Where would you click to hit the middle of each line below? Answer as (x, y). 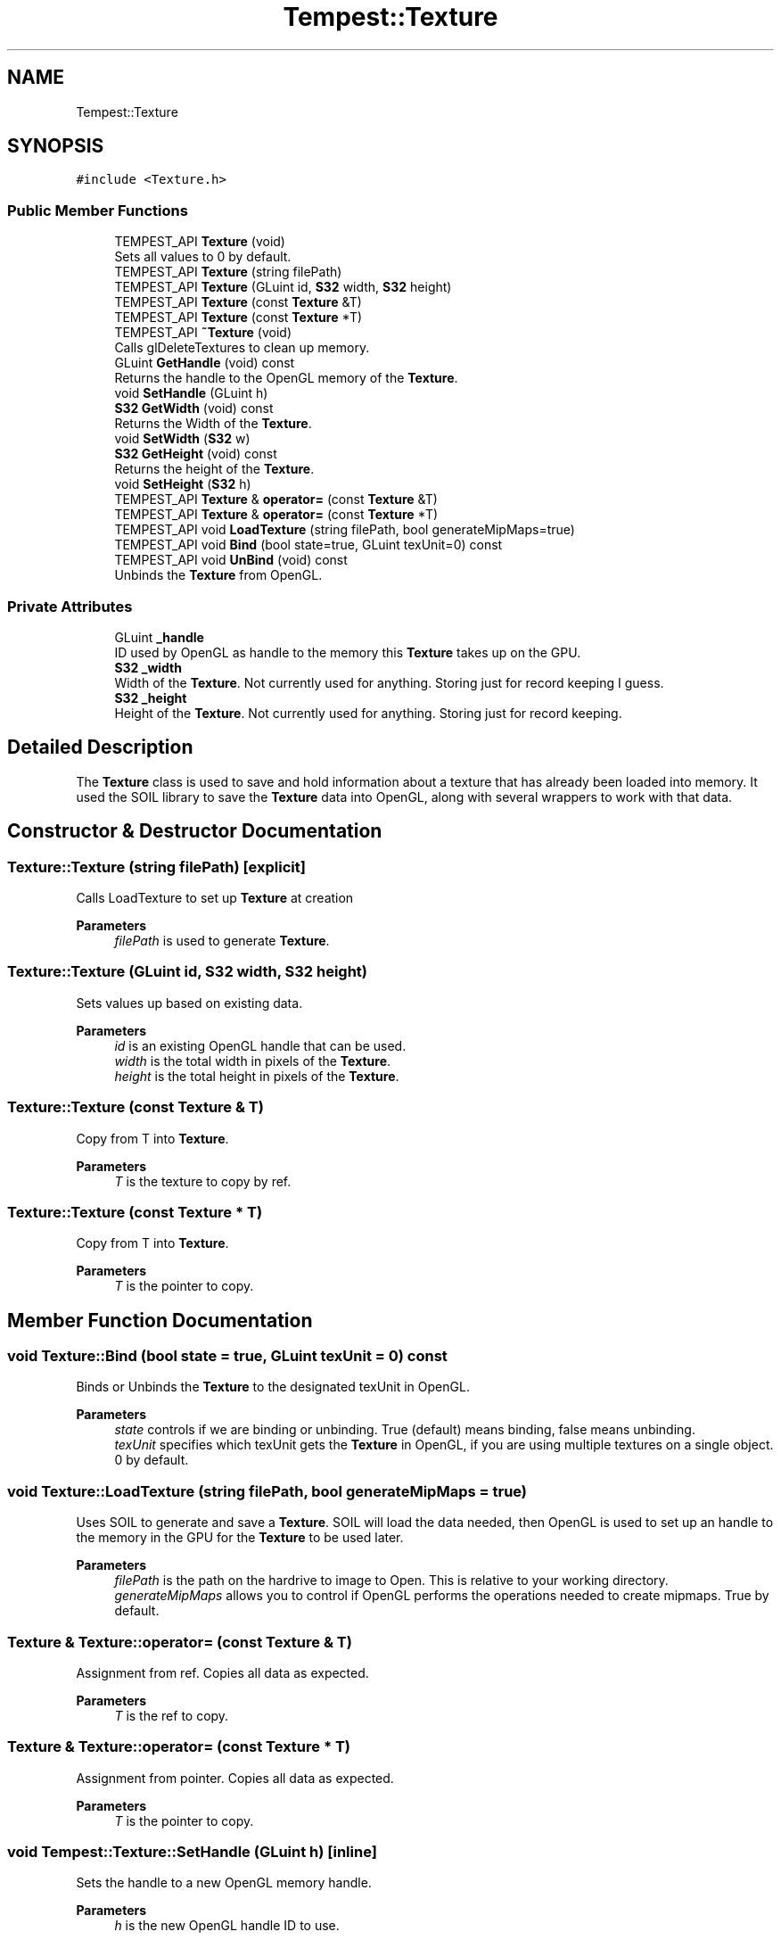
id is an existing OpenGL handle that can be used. (260, 1045)
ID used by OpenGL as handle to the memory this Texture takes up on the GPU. (348, 652)
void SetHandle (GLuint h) (191, 393)
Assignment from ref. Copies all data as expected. (222, 1672)
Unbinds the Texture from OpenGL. (218, 575)
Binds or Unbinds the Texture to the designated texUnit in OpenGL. (273, 1387)
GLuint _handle (159, 637)
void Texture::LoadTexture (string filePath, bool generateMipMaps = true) (267, 1491)
